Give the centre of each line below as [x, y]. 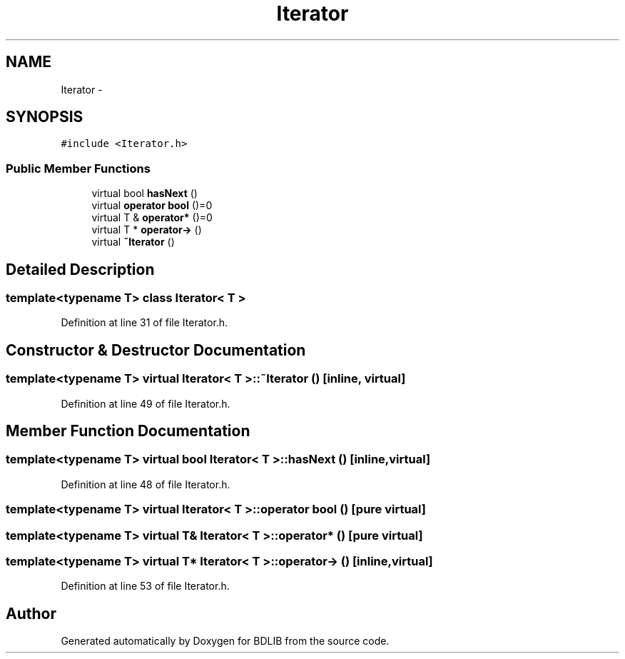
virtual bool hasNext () [144, 193]
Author [31, 613]
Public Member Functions [78, 168]
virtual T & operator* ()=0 [152, 218]
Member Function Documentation [128, 431]
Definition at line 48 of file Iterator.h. [146, 484]
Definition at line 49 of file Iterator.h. [146, 403]
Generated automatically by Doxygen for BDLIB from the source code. [225, 641]
